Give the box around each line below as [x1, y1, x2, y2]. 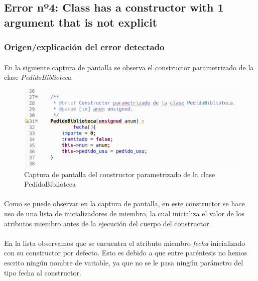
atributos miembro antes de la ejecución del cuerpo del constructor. [4, 218, 211, 228]
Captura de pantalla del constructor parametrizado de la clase [24, 169, 215, 179]
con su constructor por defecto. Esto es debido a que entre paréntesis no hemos [4, 247, 247, 258]
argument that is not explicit [4, 14, 158, 30]
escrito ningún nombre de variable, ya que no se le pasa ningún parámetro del [4, 257, 243, 267]
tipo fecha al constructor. [4, 267, 81, 277]
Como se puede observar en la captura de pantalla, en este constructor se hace [4, 198, 245, 209]
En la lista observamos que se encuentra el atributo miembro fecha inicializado [4, 237, 245, 248]
